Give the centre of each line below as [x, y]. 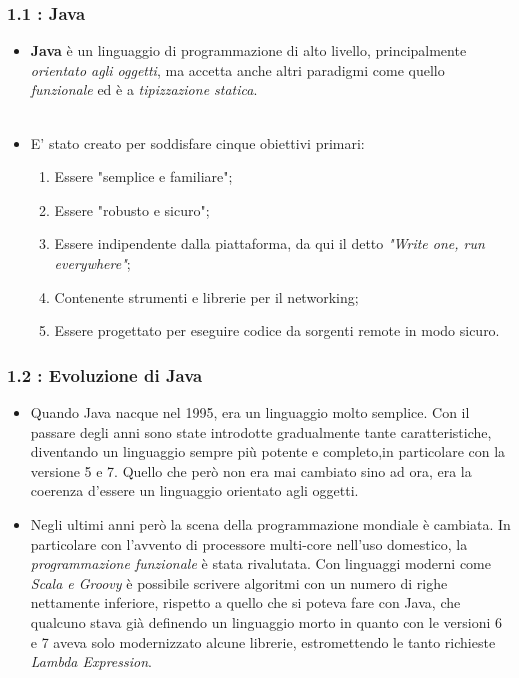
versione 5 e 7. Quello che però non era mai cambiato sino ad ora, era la [251, 470]
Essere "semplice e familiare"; [143, 176]
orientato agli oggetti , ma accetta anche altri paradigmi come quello [237, 69]
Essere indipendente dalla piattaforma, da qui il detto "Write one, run [269, 243]
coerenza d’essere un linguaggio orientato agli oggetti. [194, 490]
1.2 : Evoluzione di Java [105, 374]
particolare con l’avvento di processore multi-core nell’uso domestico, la [249, 543]
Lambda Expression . [91, 661]
